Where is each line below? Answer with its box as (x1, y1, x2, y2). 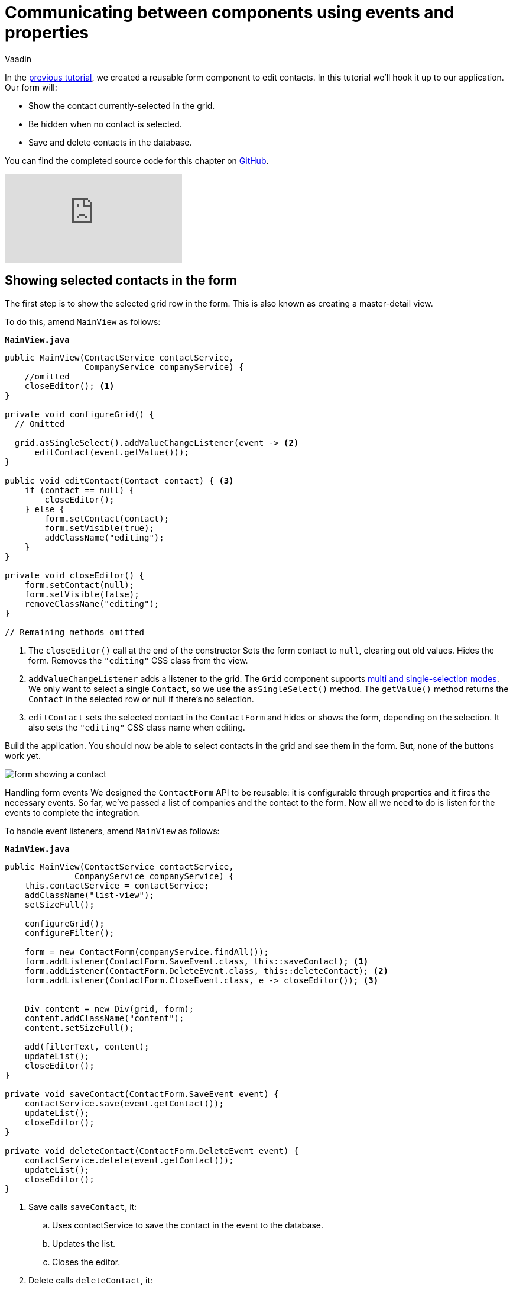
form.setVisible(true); (44, 523, 154, 533)
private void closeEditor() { (5, 570, 145, 580)
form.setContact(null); (24, 580, 135, 590)
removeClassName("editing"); (24, 599, 160, 609)
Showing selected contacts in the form (5, 273, 237, 288)
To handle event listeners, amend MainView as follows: (5, 825, 220, 836)
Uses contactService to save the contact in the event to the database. (52, 1220, 324, 1230)
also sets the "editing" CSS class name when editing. (28, 722, 245, 732)
